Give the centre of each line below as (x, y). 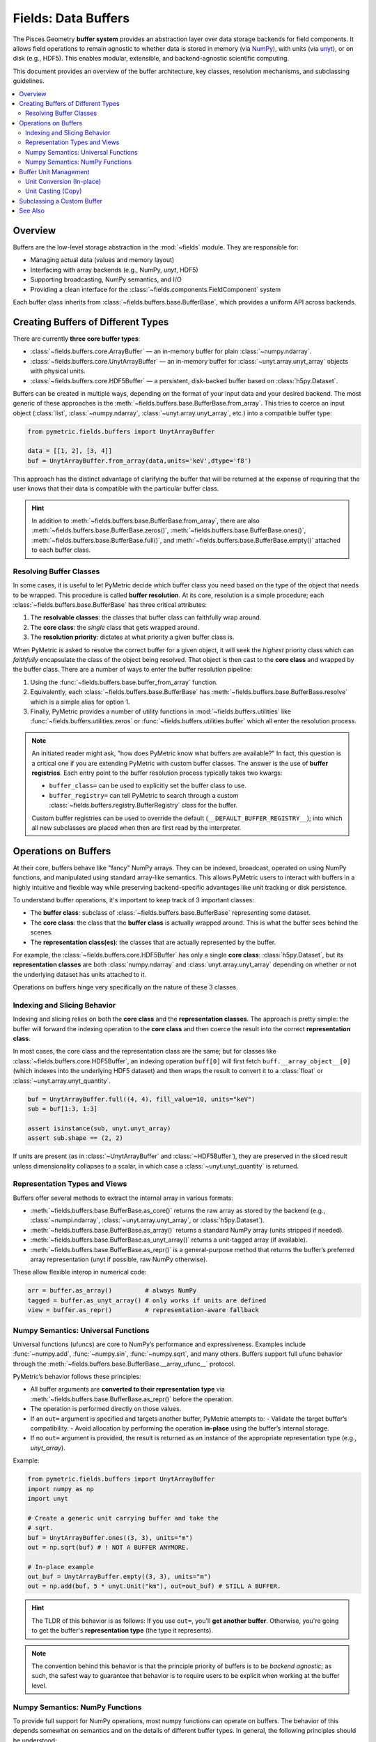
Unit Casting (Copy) (54, 191)
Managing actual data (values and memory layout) (102, 260)
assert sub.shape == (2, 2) (75, 1138)
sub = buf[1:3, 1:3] (62, 1109)
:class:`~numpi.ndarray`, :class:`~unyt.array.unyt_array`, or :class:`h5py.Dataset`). (147, 1220)
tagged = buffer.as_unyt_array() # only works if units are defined (147, 1300)
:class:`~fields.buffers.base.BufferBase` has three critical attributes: (110, 605)
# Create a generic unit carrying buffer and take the (123, 1518)
